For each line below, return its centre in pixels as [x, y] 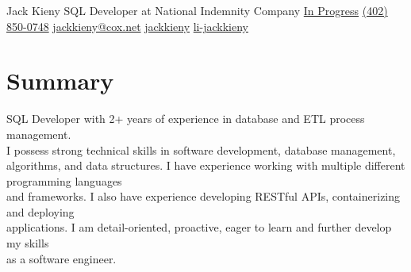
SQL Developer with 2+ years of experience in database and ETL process [186, 119]
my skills [28, 243]
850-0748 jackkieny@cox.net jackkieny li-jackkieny [127, 26]
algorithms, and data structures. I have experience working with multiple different [206, 165]
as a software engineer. [61, 258]
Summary [60, 80]
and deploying [40, 211]
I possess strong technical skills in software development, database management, [201, 149]
